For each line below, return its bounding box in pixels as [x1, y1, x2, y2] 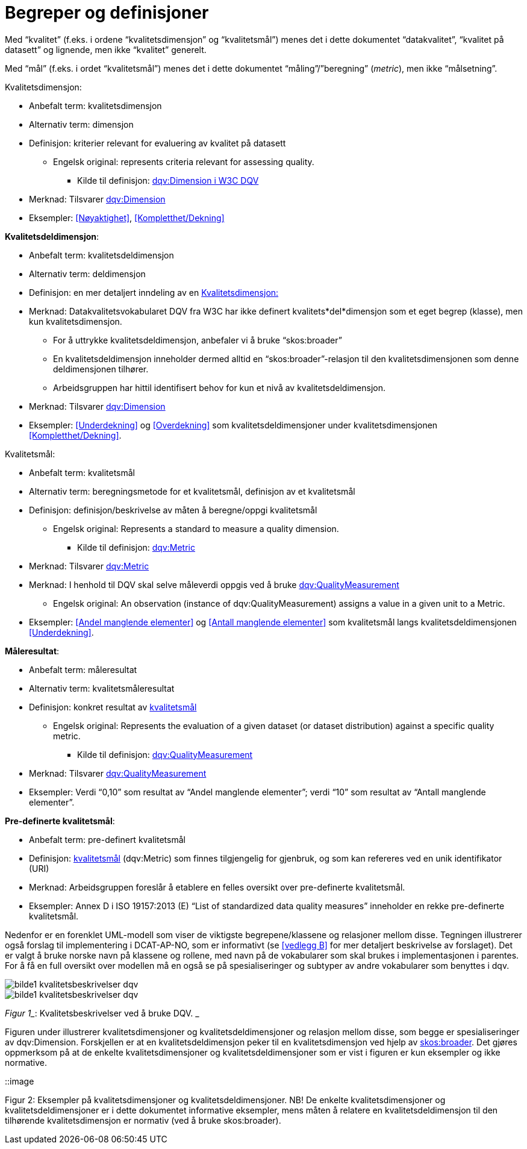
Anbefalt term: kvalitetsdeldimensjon [29, 249, 174, 260]
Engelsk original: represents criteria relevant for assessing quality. [53, 156, 314, 167]
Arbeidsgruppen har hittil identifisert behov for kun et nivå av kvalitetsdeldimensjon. [53, 382, 385, 393]
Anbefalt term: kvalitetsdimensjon [29, 100, 162, 111]
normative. [5, 1057, 48, 1068]
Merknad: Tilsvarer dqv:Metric [29, 560, 149, 571]
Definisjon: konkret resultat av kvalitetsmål [29, 701, 197, 712]
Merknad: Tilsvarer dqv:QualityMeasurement [29, 768, 207, 778]
